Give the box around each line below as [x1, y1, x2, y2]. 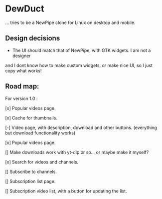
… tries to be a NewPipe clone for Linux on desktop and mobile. [5, 19, 136, 25]
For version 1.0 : [5, 95, 38, 101]
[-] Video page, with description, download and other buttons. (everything [5, 124, 157, 130]
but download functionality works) [5, 129, 76, 135]
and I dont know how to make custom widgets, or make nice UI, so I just [5, 62, 153, 68]
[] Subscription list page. [5, 178, 56, 184]
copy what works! [5, 67, 42, 73]
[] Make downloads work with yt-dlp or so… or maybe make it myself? [5, 149, 149, 155]
